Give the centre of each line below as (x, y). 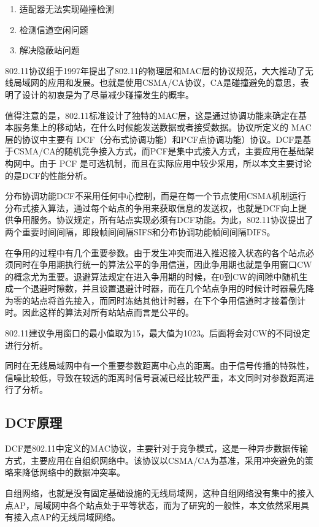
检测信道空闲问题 (54, 29)
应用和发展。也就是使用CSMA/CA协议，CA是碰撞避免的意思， (174, 82)
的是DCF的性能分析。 (48, 175)
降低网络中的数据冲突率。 (73, 472)
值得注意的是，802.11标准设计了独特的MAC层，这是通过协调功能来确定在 (152, 115)
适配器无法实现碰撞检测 (67, 9)
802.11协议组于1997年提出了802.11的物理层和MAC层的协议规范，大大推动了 (155, 70)
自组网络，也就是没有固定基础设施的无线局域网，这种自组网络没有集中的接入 (159, 493)
